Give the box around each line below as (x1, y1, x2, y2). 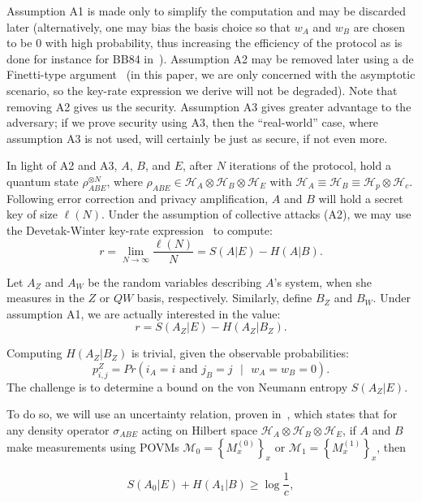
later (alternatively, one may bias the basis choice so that (6, 18, 291, 35)
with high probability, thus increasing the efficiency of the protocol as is (45, 34, 403, 51)
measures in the (6, 289, 84, 306)
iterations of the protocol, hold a (229, 157, 391, 174)
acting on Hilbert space (141, 421, 258, 438)
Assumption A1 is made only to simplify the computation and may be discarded (6, 2, 406, 19)
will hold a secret (318, 189, 403, 206)
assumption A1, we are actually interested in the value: (6, 305, 281, 322)
